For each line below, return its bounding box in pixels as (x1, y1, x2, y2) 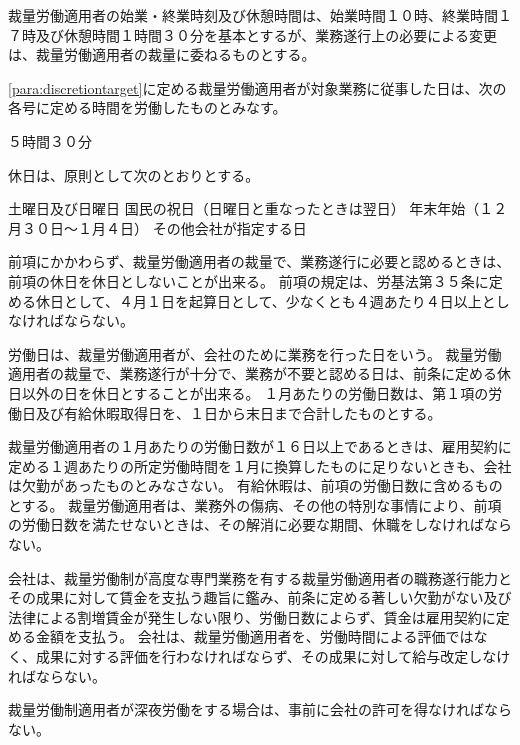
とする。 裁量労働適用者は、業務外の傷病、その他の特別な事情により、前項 (8, 494, 502, 515)
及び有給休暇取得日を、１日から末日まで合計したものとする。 (35, 402, 442, 423)
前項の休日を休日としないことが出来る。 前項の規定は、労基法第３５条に (8, 270, 489, 291)
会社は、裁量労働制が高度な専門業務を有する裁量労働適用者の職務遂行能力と (8, 567, 512, 588)
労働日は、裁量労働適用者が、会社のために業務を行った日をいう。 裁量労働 (8, 343, 502, 364)
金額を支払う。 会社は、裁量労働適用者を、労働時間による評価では (35, 626, 474, 647)
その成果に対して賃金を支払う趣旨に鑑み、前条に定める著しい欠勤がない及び (8, 587, 512, 608)
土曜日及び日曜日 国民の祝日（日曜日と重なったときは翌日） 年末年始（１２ (8, 198, 508, 219)
